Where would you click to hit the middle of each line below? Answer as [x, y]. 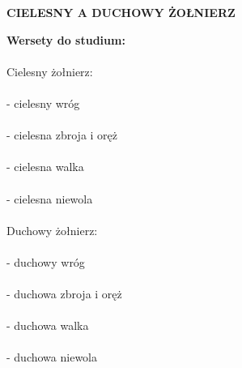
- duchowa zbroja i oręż [64, 294]
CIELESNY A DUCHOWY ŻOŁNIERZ [121, 12]
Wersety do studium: [66, 39]
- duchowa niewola [52, 357]
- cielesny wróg [43, 103]
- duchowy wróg [46, 261]
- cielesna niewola [50, 198]
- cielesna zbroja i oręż [62, 135]
